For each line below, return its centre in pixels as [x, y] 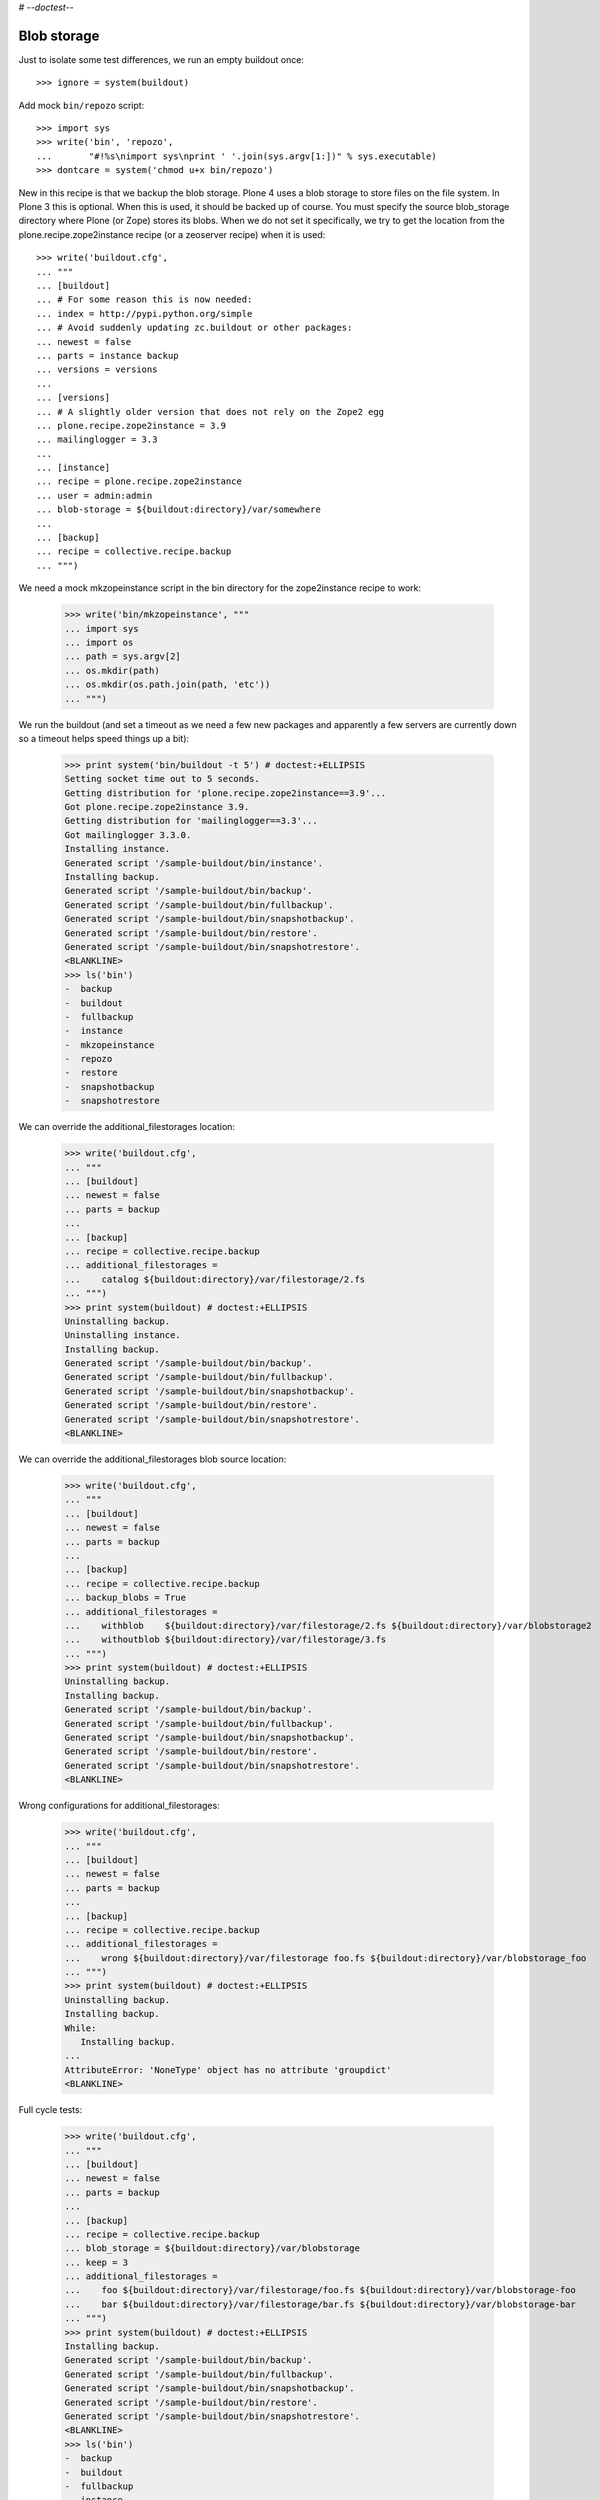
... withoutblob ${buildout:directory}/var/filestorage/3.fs [225, 1639]
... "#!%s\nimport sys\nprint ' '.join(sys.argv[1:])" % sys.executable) [236, 156]
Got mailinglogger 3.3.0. [128, 834]
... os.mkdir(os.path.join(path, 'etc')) [167, 684]
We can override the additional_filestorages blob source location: [152, 1459]
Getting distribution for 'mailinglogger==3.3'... [191, 821]
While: [80, 2028]
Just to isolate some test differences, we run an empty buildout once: [161, 59]
